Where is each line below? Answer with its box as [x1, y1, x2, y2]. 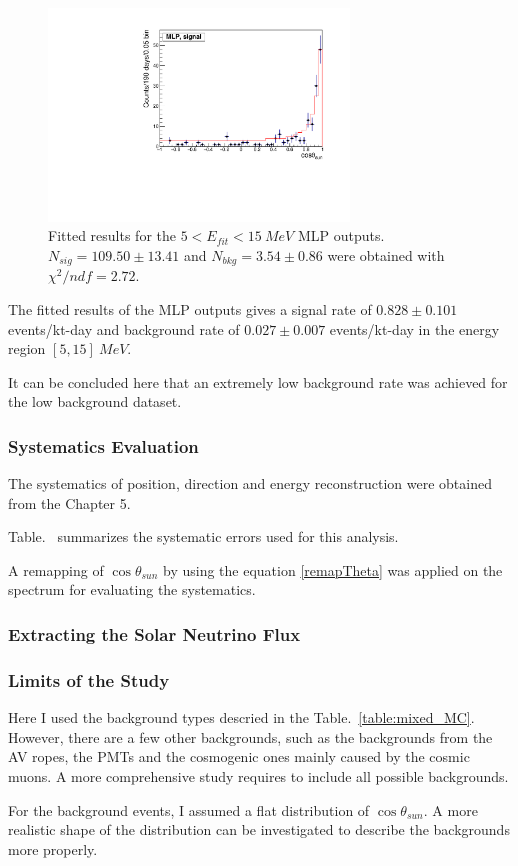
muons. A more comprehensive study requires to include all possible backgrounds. [8, 765, 509, 786]
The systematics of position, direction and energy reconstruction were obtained [8, 473, 492, 494]
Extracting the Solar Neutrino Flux [8, 622, 301, 646]
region [8, 338, 46, 359]
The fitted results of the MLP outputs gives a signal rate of [8, 298, 372, 319]
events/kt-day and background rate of [8, 318, 240, 339]
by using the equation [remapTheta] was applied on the [163, 559, 503, 580]
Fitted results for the [48, 225, 176, 246]
